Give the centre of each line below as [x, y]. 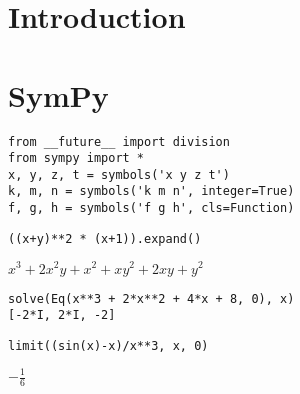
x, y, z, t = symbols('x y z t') [119, 174]
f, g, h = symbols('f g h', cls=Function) [151, 208]
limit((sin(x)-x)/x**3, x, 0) [108, 345]
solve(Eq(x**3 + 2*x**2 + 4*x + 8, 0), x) [151, 298]
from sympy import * [76, 158]
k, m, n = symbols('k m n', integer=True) [151, 191]
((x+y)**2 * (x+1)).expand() [105, 238]
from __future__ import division [119, 141]
